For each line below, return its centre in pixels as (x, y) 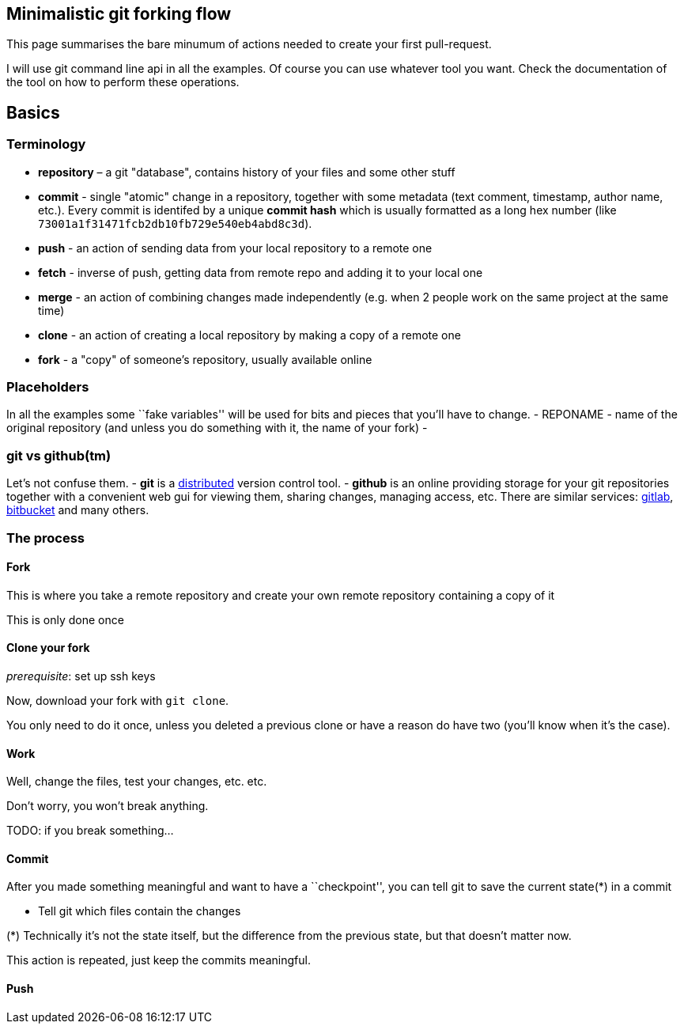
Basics (33, 112)
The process (46, 538)
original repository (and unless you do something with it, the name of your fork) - (217, 428)
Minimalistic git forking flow (119, 14)
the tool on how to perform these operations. (123, 82)
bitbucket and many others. (78, 510)
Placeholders (48, 387)
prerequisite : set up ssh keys (81, 676)
